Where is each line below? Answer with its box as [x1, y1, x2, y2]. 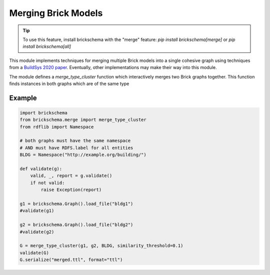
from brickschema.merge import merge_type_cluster [19, 117, 147, 122]
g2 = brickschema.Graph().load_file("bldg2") [19, 222, 133, 227]
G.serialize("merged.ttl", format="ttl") [19, 257, 123, 262]
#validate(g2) [19, 229, 54, 234]
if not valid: [30, 180, 65, 185]
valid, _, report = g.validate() [30, 173, 112, 178]
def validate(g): [19, 166, 62, 172]
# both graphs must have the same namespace [19, 138, 131, 143]
